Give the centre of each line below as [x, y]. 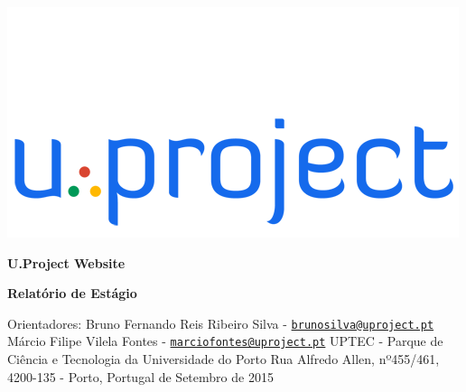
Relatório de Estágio [72, 293]
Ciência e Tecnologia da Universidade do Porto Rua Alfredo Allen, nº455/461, [224, 359]
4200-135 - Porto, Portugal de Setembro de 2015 [140, 376]
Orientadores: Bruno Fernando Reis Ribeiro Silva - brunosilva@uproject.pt [221, 323]
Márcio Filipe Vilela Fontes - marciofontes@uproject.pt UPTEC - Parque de [225, 341]
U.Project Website [66, 262]
